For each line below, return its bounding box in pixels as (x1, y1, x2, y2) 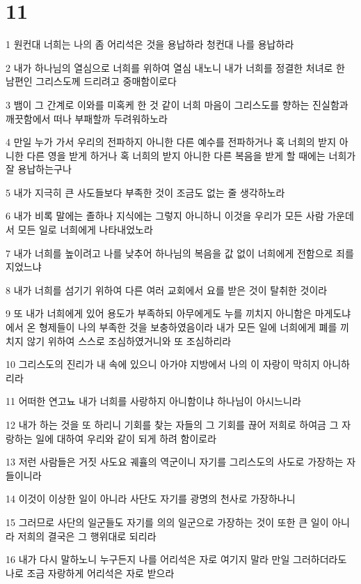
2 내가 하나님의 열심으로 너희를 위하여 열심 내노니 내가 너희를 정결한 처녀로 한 (6, 60, 345, 75)
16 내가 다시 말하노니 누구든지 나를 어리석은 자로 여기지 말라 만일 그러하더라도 (6, 552, 347, 567)
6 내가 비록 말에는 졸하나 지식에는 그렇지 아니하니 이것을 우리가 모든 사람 (6, 208, 324, 223)
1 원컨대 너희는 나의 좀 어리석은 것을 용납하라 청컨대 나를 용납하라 (6, 37, 294, 52)
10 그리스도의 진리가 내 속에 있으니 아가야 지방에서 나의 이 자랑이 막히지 (6, 357, 320, 371)
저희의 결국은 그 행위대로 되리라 (17, 528, 157, 543)
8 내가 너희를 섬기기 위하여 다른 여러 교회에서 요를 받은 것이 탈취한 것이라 (6, 282, 328, 297)
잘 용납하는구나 (6, 162, 72, 176)
